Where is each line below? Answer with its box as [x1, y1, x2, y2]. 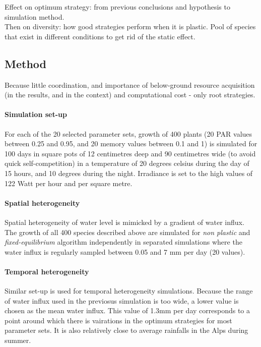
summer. [5, 335, 31, 345]
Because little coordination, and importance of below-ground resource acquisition [5, 79, 255, 90]
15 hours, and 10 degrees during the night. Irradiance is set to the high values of [5, 167, 253, 178]
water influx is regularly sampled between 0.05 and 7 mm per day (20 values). [5, 246, 245, 257]
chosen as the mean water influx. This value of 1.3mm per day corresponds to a [5, 305, 250, 316]
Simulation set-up [5, 109, 67, 120]
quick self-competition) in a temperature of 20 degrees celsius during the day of [5, 158, 249, 168]
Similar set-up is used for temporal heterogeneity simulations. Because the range [5, 285, 253, 296]
